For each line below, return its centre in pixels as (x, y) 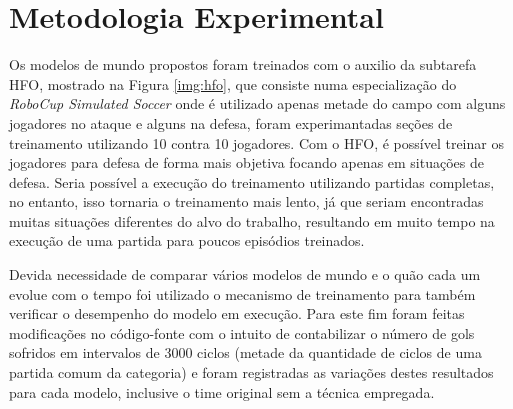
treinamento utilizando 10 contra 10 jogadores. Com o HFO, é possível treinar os (256, 142)
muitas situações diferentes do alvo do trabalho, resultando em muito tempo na (252, 220)
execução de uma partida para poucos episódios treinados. (187, 240)
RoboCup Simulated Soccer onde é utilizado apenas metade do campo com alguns (257, 103)
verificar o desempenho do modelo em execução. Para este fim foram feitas (237, 313)
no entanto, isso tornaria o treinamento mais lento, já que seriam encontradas (246, 201)
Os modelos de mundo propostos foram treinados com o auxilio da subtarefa (243, 64)
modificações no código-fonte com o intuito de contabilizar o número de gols (242, 332)
